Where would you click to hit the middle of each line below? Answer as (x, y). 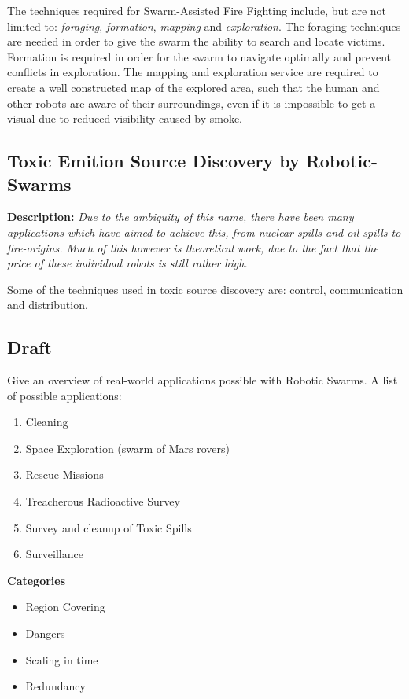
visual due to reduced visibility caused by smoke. (125, 118)
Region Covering (65, 607)
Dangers (45, 633)
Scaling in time (62, 659)
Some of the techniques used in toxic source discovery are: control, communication (205, 289)
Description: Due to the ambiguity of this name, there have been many (181, 217)
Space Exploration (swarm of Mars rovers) (128, 448)
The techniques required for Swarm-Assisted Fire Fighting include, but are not (197, 10)
